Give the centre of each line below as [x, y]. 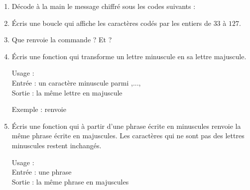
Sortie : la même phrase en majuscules [70, 181]
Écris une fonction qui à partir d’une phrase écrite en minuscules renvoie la [126, 126]
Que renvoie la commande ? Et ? [62, 40]
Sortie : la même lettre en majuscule [67, 92]
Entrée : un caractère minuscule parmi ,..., [76, 82]
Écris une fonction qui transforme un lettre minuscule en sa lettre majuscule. [129, 56]
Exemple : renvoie [39, 109]
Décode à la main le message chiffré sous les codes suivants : [104, 6]
